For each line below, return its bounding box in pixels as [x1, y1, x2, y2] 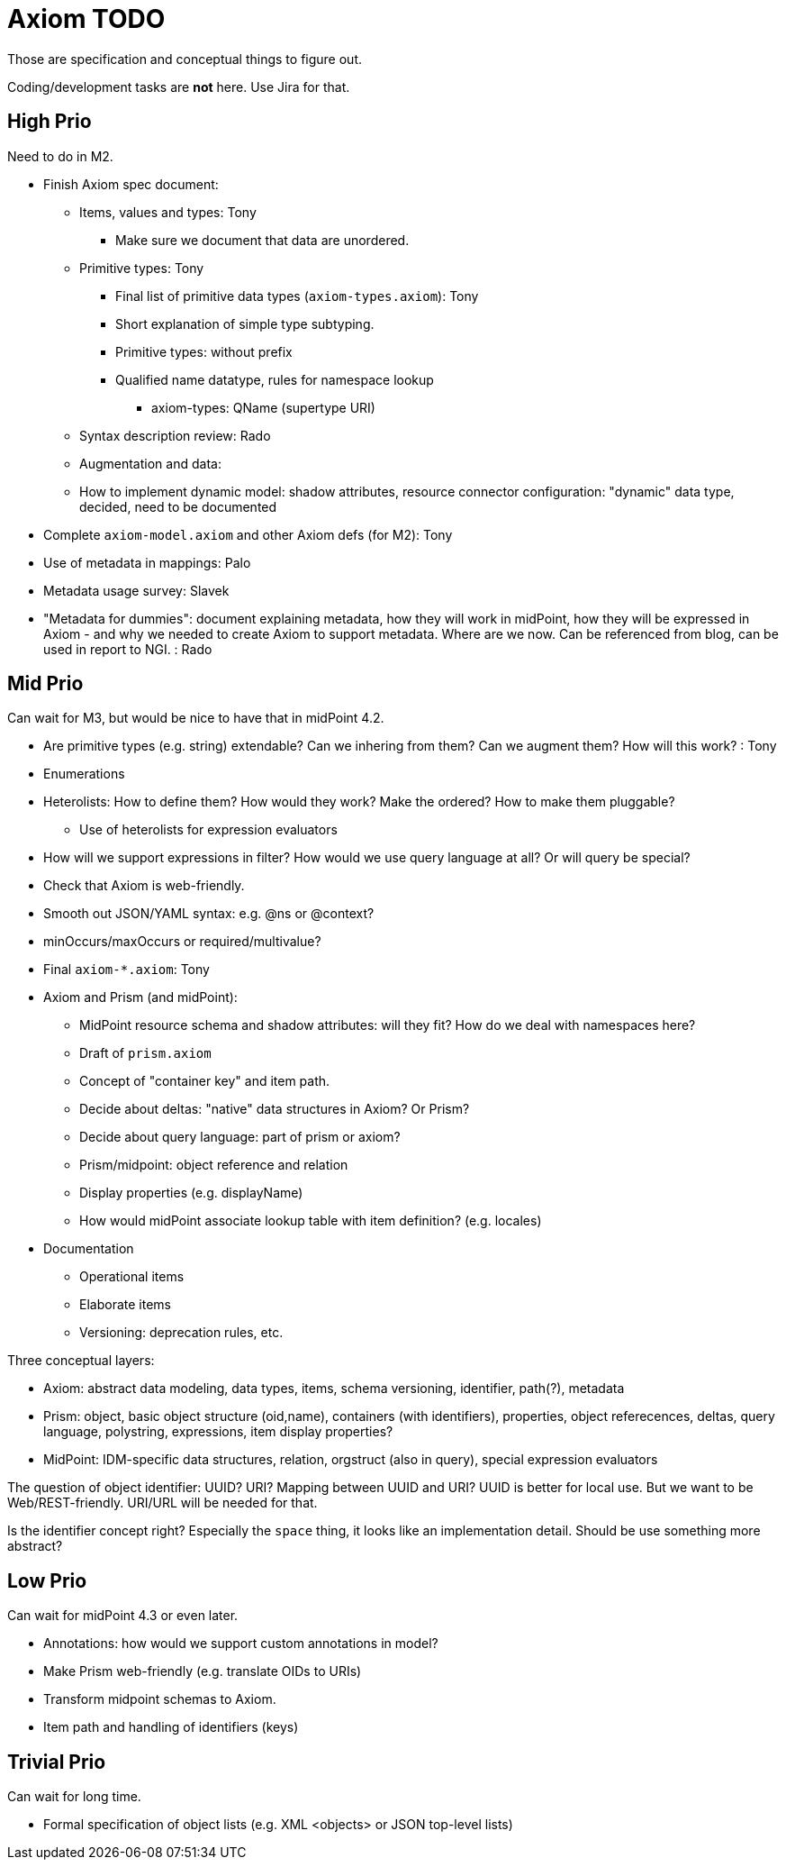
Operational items [79, 1269, 185, 1285]
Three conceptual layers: [7, 1352, 155, 1369]
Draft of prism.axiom [79, 1045, 212, 1061]
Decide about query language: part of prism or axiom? [79, 1129, 401, 1145]
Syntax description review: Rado [79, 427, 271, 443]
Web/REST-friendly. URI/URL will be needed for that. [7, 1495, 318, 1511]
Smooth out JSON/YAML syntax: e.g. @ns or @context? [43, 906, 375, 922]
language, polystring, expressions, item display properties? [43, 1424, 393, 1440]
